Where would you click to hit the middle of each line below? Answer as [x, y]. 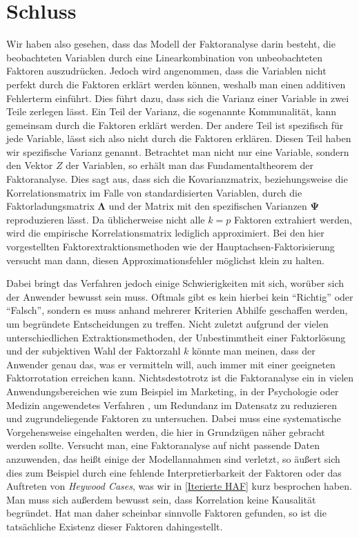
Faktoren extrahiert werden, [293, 219]
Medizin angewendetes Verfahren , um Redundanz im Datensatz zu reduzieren [172, 405]
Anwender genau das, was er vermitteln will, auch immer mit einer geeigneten [171, 364]
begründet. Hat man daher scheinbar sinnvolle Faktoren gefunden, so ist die [166, 513]
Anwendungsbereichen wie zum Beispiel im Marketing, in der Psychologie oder [173, 391]
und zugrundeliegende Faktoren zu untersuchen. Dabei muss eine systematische [174, 418]
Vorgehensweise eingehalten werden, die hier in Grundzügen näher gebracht [166, 431]
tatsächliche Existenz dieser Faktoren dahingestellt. [115, 526]
